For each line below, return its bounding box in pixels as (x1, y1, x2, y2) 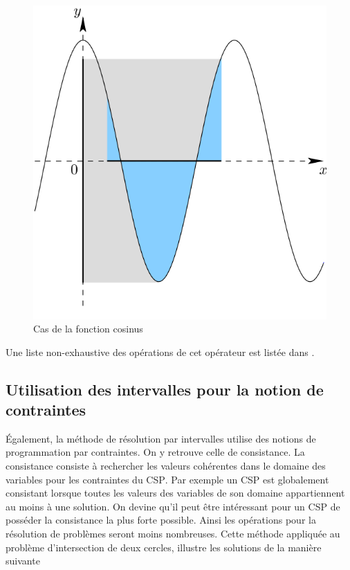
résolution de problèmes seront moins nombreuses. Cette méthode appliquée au (6, 526, 340, 541)
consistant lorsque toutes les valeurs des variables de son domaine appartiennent (6, 486, 345, 500)
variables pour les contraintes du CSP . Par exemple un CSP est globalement (6, 472, 329, 486)
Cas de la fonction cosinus (33, 321, 143, 336)
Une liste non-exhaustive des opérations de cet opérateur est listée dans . (6, 344, 315, 359)
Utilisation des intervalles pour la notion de (6, 378, 324, 400)
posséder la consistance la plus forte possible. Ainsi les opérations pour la (6, 513, 316, 527)
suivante (6, 553, 40, 568)
